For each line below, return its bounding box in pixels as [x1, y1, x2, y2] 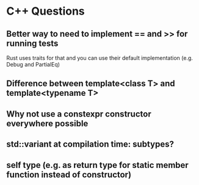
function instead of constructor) [6, 169, 132, 180]
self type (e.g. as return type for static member [6, 160, 189, 170]
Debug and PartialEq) [6, 61, 60, 68]
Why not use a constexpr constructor [6, 109, 151, 119]
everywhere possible [6, 118, 89, 129]
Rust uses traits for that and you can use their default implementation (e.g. [6, 54, 194, 62]
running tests [6, 38, 59, 48]
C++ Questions [6, 4, 85, 18]
